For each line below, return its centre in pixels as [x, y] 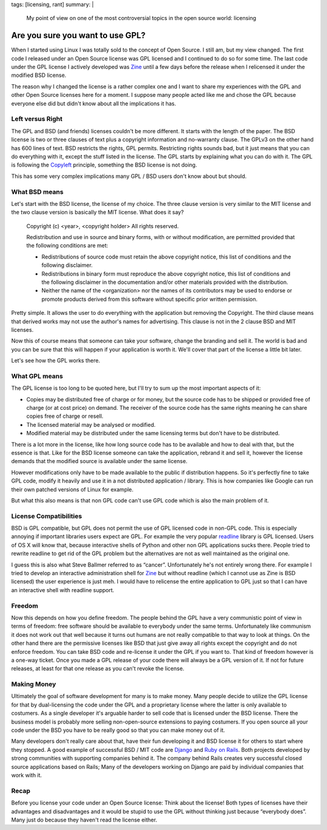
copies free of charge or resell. [65, 416]
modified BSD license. [39, 75]
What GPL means [37, 376]
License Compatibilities [47, 516]
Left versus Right [37, 119]
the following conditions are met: [67, 246]
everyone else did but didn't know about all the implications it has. [94, 104]
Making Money [34, 684]
